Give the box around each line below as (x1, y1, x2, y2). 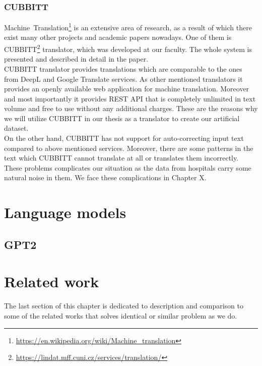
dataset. (4, 123, 29, 133)
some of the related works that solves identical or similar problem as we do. (4, 310, 237, 321)
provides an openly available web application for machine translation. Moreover (4, 83, 249, 94)
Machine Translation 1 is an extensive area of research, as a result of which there (4, 21, 252, 32)
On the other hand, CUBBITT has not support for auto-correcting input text (4, 133, 244, 143)
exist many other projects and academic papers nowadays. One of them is (4, 32, 232, 42)
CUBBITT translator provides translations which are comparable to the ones (4, 63, 242, 74)
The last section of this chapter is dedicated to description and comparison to (4, 300, 244, 311)
